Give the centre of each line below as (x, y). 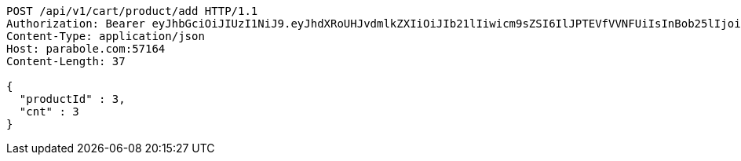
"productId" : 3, (72, 99)
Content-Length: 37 (66, 61)
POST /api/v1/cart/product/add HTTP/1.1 (132, 11)
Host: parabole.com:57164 (86, 49)
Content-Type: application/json (106, 36)
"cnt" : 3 (49, 112)
